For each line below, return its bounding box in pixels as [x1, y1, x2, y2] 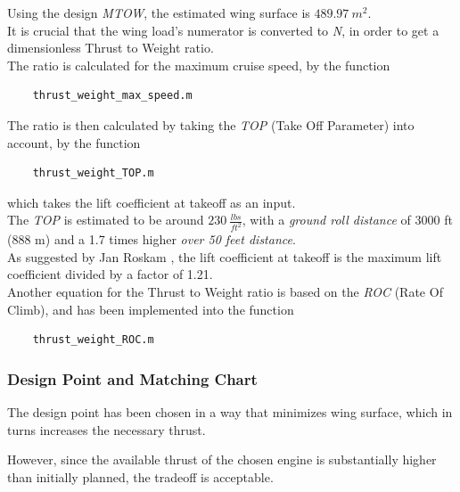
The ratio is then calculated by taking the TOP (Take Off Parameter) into [7, 115, 415, 134]
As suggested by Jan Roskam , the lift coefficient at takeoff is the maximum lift [7, 247, 442, 266]
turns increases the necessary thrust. [7, 420, 206, 439]
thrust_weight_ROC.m [32, 333, 154, 347]
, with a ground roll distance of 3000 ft [242, 210, 453, 229]
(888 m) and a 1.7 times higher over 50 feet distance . [7, 230, 296, 249]
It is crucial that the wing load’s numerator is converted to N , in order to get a [7, 20, 439, 39]
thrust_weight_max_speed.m [32, 89, 193, 102]
